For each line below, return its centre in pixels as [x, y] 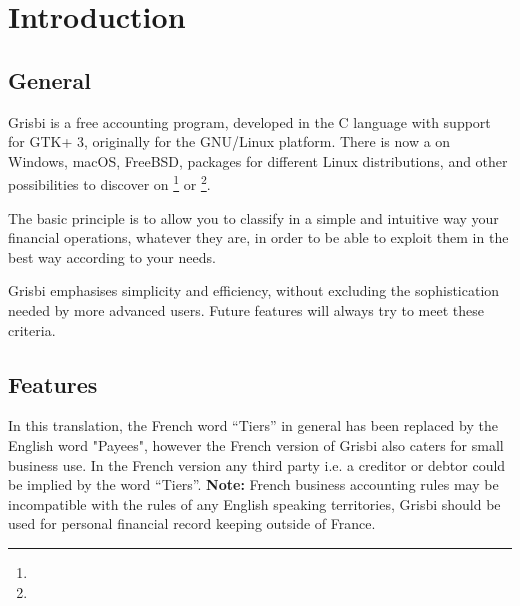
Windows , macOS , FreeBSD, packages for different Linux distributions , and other [258, 160]
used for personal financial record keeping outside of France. [192, 523]
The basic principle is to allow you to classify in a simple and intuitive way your [253, 217]
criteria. [32, 329]
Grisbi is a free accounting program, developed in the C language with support [249, 121]
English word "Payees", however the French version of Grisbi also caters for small [256, 444]
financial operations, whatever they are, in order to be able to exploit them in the [258, 237]
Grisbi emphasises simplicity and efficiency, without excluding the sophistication [254, 290]
